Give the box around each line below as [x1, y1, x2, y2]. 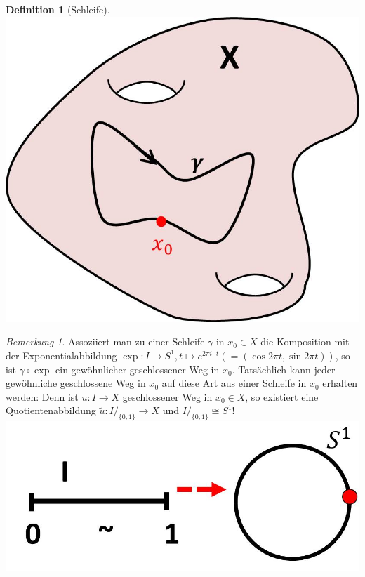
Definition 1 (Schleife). [6, 2, 110, 16]
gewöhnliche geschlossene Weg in [6, 376, 146, 390]
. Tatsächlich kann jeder [232, 362, 336, 376]
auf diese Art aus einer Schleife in [161, 376, 307, 390]
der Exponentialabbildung [6, 347, 117, 362]
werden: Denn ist [6, 389, 79, 404]
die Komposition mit [260, 334, 350, 349]
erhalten [322, 376, 358, 390]
